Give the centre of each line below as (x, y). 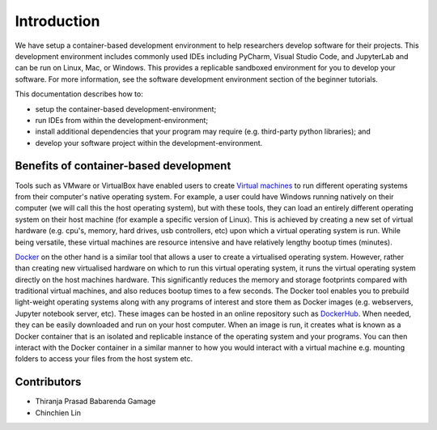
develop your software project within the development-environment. (149, 143)
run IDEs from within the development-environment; (122, 120)
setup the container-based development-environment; (126, 109)
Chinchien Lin (58, 412)
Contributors (48, 382)
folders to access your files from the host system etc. (104, 359)
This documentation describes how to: (79, 94)
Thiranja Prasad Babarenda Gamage (95, 402)
